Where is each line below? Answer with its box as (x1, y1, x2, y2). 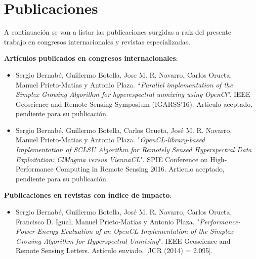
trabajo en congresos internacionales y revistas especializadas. (4, 36, 191, 46)
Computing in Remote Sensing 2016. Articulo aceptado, (55, 164, 225, 174)
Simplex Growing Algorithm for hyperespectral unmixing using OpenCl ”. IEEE (15, 89, 251, 99)
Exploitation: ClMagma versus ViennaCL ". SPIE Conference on (15, 154, 208, 164)
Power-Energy (15, 226, 58, 236)
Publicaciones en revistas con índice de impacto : (4, 190, 172, 200)
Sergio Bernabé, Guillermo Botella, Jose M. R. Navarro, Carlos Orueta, (15, 69, 232, 80)
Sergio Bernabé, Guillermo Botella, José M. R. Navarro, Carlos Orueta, (15, 207, 232, 217)
